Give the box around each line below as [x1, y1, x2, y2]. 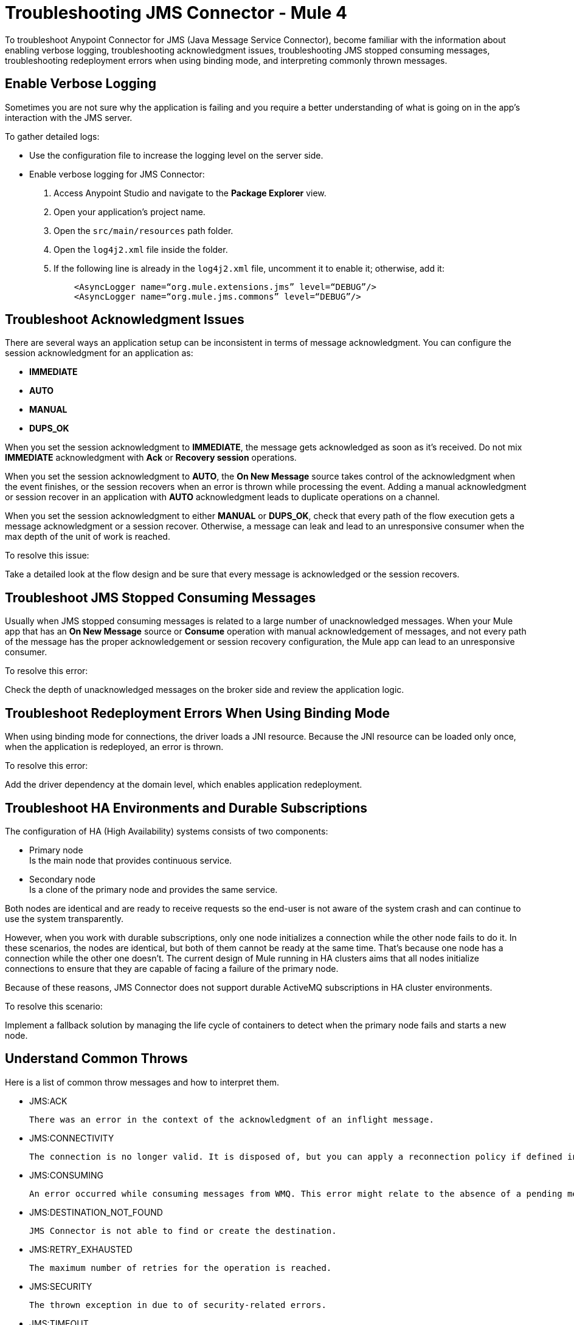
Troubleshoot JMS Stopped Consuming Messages [5, 590, 316, 605]
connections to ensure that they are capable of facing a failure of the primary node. [5, 963, 339, 974]
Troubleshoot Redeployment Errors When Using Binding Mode [5, 705, 390, 721]
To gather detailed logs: [5, 131, 100, 142]
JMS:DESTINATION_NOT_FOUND [29, 1206, 163, 1217]
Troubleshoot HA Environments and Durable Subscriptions [5, 800, 368, 816]
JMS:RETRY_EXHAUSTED [29, 1244, 133, 1254]
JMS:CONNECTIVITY [29, 1132, 114, 1143]
